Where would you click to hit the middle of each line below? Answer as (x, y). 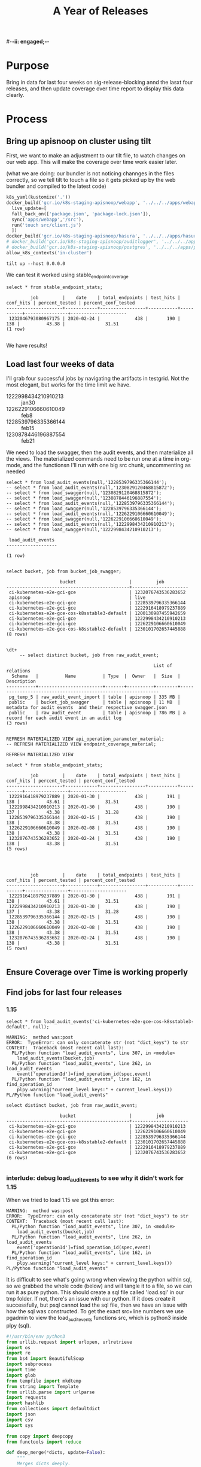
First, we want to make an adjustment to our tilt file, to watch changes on (96, 156)
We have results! (27, 345)
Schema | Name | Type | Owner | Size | (96, 676)
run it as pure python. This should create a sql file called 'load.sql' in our (95, 1292)
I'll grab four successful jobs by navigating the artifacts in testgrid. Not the (98, 379)
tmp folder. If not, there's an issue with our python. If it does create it (91, 1299)
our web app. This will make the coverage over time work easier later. (92, 162)
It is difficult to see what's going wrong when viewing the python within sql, (99, 1279)
